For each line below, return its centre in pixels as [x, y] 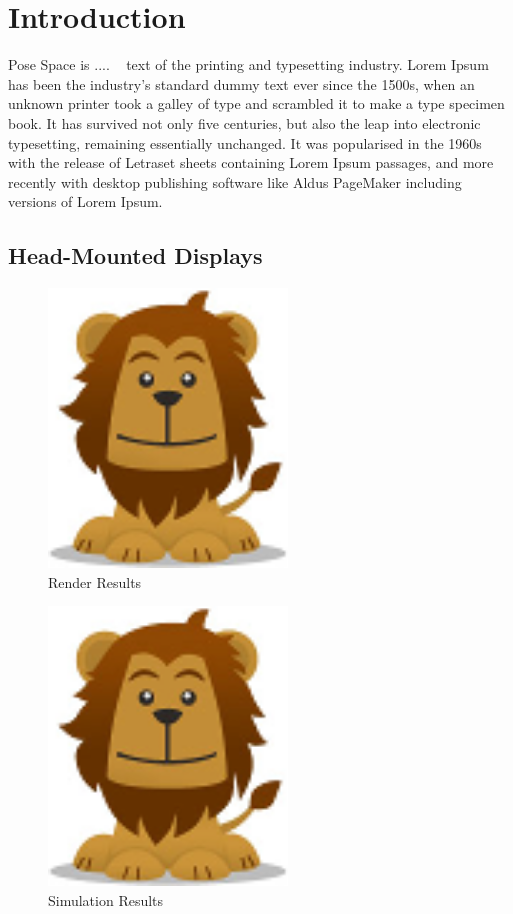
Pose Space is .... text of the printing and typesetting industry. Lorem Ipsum [248, 64]
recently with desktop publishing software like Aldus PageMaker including [235, 181]
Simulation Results [106, 899]
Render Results [95, 581]
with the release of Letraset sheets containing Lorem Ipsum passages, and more [251, 162]
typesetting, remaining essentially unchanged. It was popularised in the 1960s [245, 142]
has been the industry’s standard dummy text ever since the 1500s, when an [241, 83]
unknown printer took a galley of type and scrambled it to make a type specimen [256, 103]
